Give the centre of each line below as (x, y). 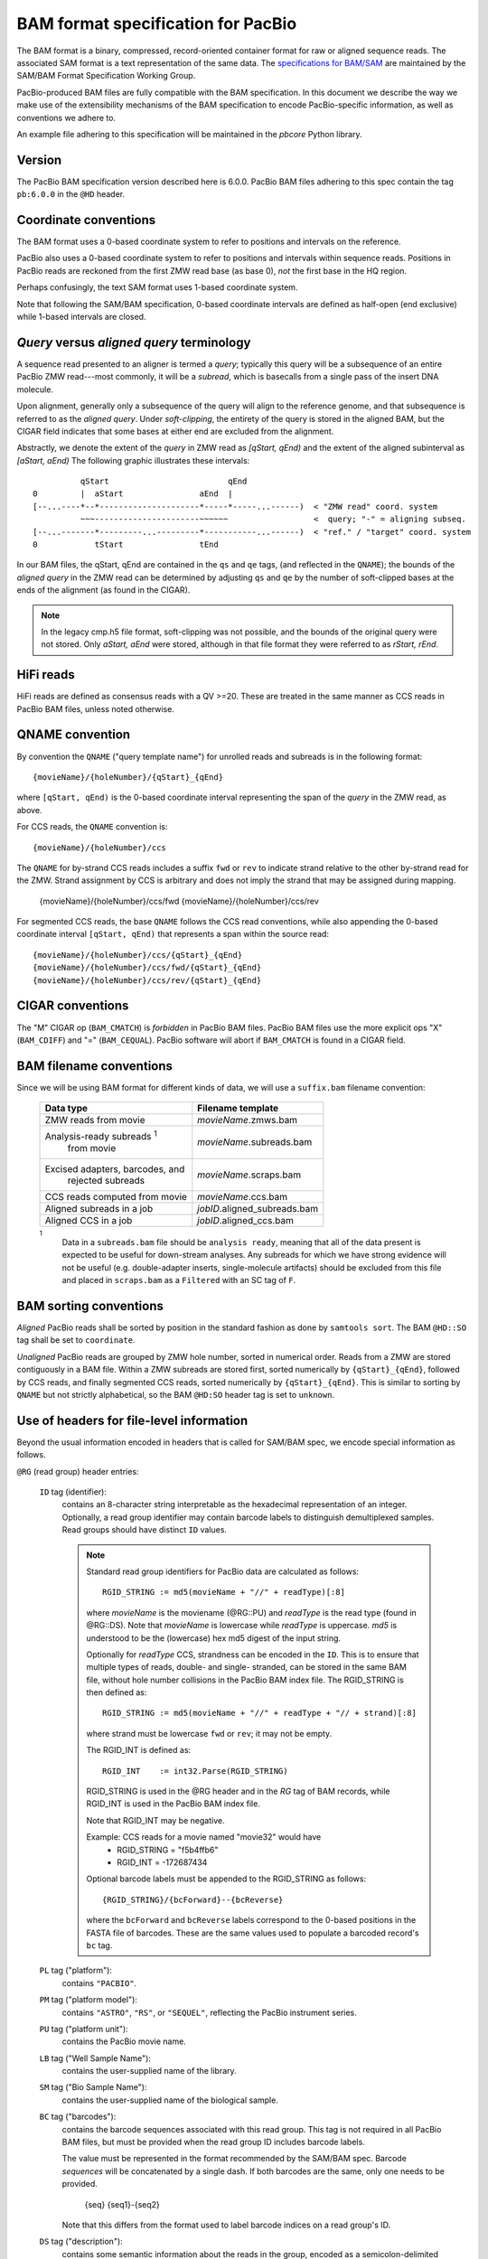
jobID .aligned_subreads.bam (258, 1208)
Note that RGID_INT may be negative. (155, 1820)
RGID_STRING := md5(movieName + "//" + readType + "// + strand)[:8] (260, 1713)
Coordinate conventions (86, 220)
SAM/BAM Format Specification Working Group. (106, 76)
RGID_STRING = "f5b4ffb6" (168, 1850)
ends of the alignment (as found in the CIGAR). (103, 590)
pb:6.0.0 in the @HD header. (71, 194)
